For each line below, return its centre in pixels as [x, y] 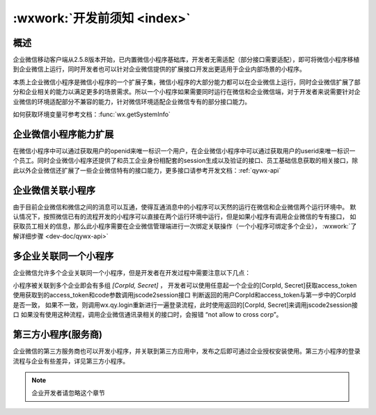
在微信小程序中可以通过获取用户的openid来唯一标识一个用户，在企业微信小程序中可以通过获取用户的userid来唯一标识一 [184, 150]
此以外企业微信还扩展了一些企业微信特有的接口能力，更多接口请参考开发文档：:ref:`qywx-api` [147, 170]
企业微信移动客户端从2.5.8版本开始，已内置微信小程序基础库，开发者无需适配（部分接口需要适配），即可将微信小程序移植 [186, 60]
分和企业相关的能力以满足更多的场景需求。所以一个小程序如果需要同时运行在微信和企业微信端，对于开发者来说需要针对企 [187, 92]
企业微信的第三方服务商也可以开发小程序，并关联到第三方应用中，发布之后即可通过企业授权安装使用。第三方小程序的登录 [187, 351]
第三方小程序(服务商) [57, 335]
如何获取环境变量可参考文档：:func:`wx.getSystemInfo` [92, 114]
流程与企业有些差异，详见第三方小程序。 [71, 361]
